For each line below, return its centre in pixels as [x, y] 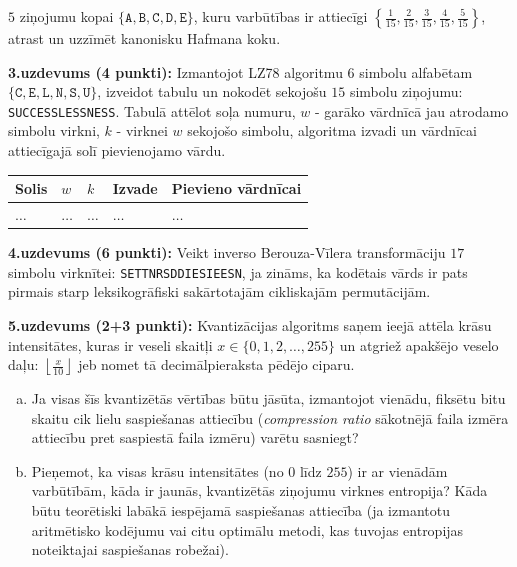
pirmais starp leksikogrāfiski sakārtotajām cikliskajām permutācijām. [219, 291]
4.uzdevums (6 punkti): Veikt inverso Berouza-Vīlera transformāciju [227, 252]
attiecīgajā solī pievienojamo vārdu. [117, 150]
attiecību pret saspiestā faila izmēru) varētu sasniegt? [195, 437]
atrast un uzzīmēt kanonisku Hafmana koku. [144, 38]
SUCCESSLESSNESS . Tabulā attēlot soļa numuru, [152, 110]
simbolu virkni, [54, 130]
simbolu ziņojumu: [406, 91]
